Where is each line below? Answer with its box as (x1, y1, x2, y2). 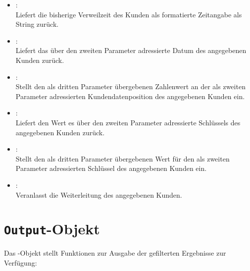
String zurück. (15, 19, 59, 29)
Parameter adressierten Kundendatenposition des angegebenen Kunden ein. (15, 91, 245, 101)
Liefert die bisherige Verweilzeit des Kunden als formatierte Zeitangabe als (15, 9, 242, 19)
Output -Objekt (4, 218, 100, 239)
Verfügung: (4, 257, 37, 268)
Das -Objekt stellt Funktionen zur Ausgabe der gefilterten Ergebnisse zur (4, 248, 226, 258)
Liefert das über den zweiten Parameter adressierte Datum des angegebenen (15, 45, 247, 55)
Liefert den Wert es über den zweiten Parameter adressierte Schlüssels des (15, 117, 241, 127)
